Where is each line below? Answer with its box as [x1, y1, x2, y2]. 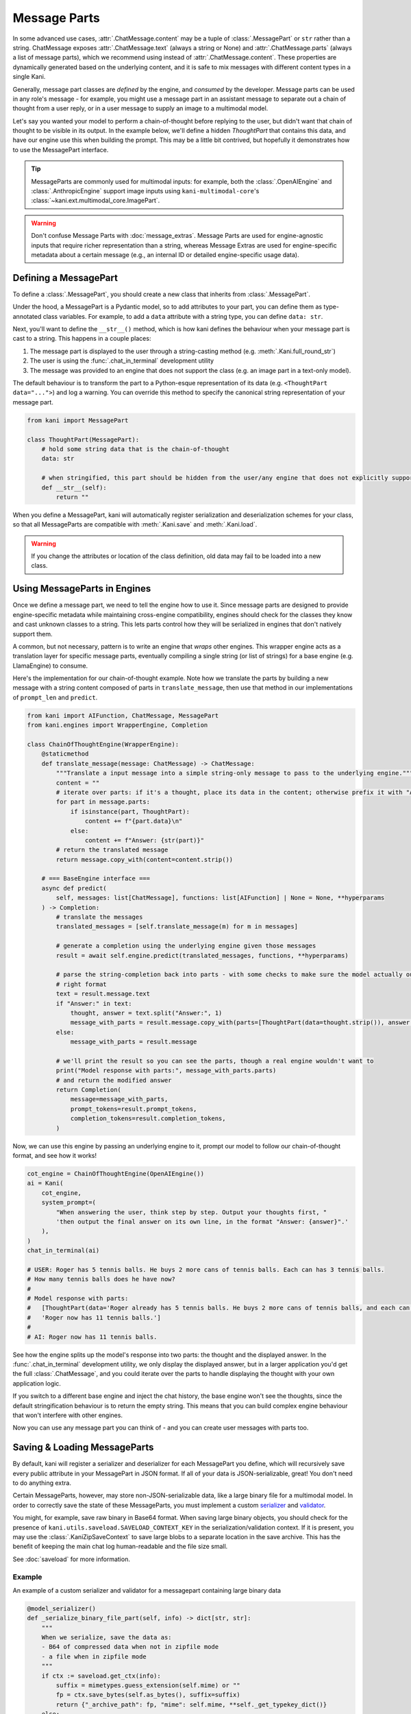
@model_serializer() [27, 1604, 96, 1613]
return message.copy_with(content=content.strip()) [55, 856, 234, 863]
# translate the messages [55, 913, 143, 921]
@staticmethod [41, 750, 89, 758]
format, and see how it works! [12, 1152, 97, 1160]
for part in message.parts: [55, 798, 151, 806]
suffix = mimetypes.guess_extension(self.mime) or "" [55, 1682, 240, 1689]
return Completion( [55, 1086, 121, 1094]
